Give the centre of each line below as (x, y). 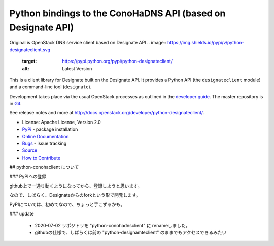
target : (29, 61)
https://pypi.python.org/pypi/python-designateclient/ (117, 61)
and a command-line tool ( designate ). (50, 87)
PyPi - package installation (50, 129)
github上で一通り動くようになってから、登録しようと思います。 (76, 186)
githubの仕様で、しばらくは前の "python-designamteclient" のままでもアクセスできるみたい (131, 232)
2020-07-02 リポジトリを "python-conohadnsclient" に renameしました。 (112, 225)
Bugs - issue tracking (44, 144)
